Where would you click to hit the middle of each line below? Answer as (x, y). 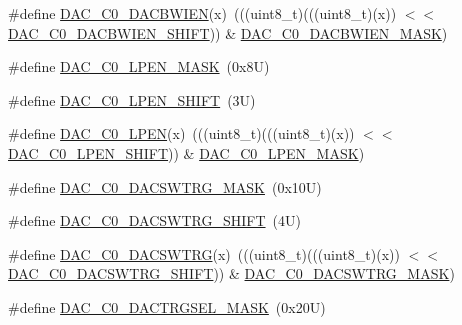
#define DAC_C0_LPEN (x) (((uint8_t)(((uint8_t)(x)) (181, 133)
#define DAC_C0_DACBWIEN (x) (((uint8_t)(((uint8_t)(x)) (202, 13)
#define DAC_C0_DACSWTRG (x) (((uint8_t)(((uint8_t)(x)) (204, 253)
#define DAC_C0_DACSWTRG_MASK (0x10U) (165, 186)
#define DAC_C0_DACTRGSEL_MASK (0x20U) (167, 306)
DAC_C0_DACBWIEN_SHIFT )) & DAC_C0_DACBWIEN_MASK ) (228, 32)
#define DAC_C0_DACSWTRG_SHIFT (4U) (154, 220)
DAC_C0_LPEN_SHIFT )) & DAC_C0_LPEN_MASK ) (186, 152)
